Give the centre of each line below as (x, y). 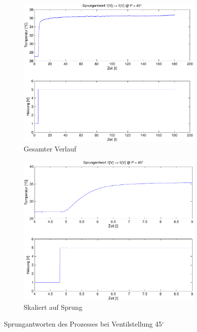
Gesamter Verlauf (50, 149)
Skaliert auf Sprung (53, 307)
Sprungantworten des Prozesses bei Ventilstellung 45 (83, 323)
